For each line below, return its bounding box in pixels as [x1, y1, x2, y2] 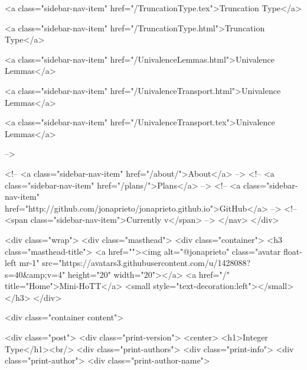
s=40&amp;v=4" [5, 268, 66, 280]
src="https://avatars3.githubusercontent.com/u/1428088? [42, 257, 251, 269]
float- [283, 245, 302, 257]
